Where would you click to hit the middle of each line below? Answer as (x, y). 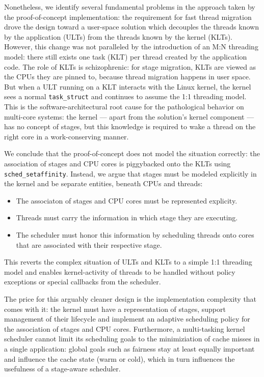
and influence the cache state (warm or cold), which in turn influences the (120, 358)
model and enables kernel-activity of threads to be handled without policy (120, 271)
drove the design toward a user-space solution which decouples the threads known (131, 27)
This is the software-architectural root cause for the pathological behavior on (124, 106)
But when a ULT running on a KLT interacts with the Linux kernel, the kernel (128, 86)
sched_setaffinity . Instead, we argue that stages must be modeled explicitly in (130, 173)
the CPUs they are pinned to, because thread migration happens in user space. (127, 77)
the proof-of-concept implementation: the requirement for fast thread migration (128, 17)
